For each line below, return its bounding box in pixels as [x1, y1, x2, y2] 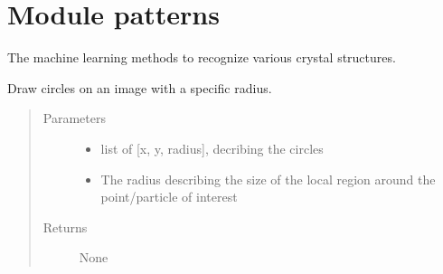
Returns [42, 217, 88, 236]
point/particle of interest [100, 187, 238, 206]
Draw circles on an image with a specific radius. [7, 78, 272, 97]
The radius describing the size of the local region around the [100, 169, 436, 188]
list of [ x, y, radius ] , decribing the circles [100, 138, 324, 157]
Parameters [42, 109, 106, 128]
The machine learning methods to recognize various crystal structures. [7, 48, 396, 67]
